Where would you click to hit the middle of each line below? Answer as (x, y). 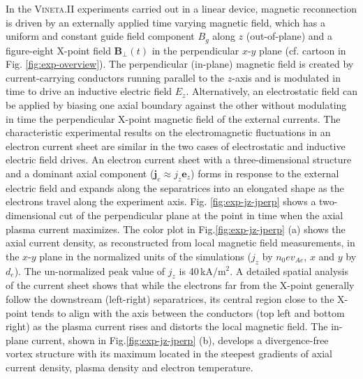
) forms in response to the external (265, 173)
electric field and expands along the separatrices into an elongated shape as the (175, 187)
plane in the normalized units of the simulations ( (145, 256)
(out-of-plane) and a (289, 36)
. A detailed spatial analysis (289, 270)
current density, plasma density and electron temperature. (129, 367)
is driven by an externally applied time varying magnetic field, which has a (166, 22)
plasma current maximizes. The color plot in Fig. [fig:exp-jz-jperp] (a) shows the (176, 229)
